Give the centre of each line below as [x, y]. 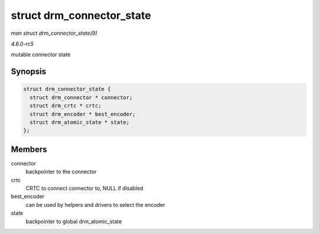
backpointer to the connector [61, 172]
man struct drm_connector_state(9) [54, 33]
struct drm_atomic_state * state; [80, 122]
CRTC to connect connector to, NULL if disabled [84, 188]
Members [29, 149]
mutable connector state [41, 55]
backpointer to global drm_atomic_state [74, 221]
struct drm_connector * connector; [81, 97]
